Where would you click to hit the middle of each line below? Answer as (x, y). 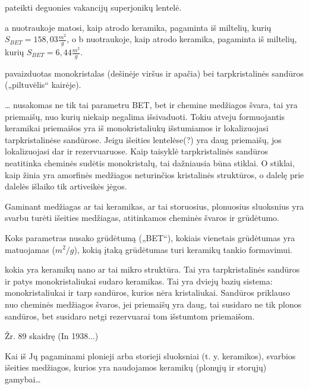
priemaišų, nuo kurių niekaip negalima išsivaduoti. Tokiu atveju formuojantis (145, 116)
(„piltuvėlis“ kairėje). (43, 85)
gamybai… (23, 379)
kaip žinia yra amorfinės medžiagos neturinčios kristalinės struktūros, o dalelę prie (154, 174)
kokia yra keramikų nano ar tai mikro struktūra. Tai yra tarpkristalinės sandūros (152, 269)
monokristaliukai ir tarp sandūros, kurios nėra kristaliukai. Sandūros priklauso (148, 292)
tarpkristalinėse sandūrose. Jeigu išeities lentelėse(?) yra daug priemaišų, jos (143, 139)
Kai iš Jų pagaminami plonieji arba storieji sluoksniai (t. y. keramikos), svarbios (150, 355)
